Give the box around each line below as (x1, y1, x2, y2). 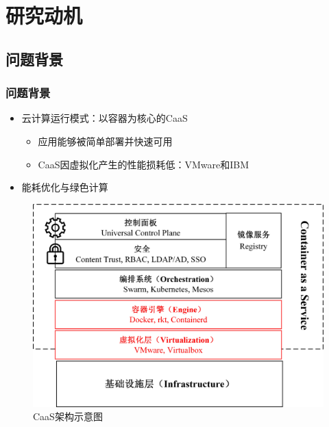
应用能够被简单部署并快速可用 (38, 133, 173, 148)
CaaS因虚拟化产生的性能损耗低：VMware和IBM (38, 157, 249, 171)
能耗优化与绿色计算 (21, 180, 108, 194)
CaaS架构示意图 (33, 409, 103, 424)
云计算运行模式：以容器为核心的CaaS (21, 111, 188, 125)
